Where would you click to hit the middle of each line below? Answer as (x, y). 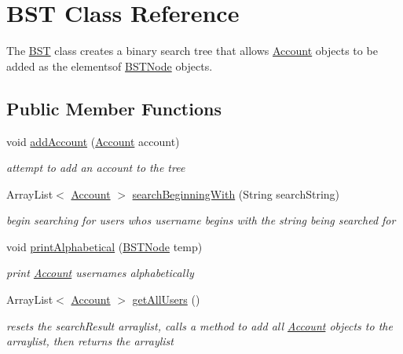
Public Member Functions (114, 108)
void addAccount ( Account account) (93, 141)
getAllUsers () (166, 299)
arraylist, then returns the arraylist (90, 341)
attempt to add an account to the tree (96, 168)
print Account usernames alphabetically (100, 273)
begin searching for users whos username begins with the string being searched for (201, 220)
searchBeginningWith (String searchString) (236, 193)
